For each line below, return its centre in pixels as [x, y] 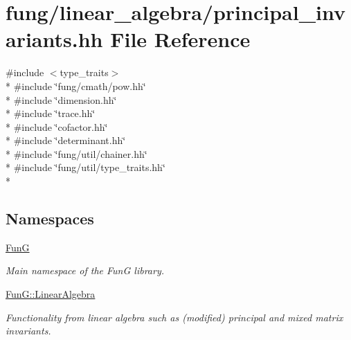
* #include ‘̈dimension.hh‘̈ [61, 99]
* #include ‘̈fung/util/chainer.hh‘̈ [76, 153]
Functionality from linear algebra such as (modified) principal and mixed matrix [174, 317]
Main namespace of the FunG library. [85, 270]
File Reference [180, 39]
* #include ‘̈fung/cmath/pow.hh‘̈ [76, 86]
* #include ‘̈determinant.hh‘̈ [66, 140]
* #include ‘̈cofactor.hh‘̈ [57, 126]
